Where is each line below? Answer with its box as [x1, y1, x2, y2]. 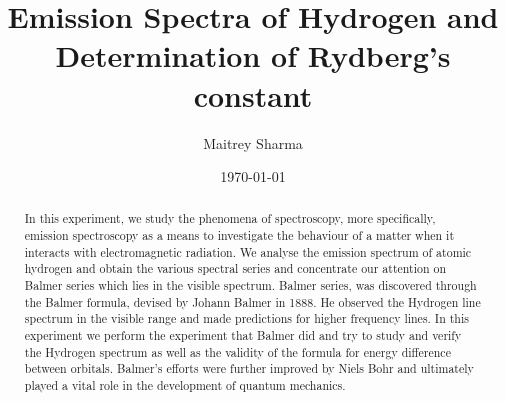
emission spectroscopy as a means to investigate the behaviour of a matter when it [24, 227, 455, 244]
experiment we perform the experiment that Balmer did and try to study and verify [24, 327, 462, 344]
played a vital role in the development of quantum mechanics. [24, 377, 346, 394]
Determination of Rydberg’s [55, 35, 451, 76]
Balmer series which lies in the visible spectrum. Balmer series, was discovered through [24, 277, 477, 294]
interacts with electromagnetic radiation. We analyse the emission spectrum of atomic [24, 243, 472, 260]
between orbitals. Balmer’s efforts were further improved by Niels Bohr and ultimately [24, 360, 474, 377]
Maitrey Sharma [203, 132, 303, 153]
